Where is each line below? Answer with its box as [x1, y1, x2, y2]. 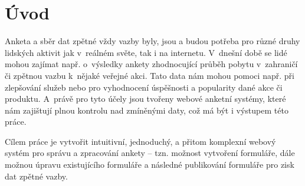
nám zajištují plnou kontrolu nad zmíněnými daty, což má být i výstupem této [5, 104, 288, 116]
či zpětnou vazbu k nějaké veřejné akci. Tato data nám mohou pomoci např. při [5, 69, 294, 81]
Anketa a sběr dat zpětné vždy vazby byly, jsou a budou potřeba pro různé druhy [5, 35, 300, 47]
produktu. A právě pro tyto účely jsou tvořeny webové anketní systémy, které [5, 92, 286, 105]
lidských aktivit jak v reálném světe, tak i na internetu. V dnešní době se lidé [5, 46, 287, 58]
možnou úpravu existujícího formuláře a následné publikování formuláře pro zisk [5, 158, 294, 171]
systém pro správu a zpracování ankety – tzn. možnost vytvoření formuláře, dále [5, 147, 295, 159]
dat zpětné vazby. [5, 170, 68, 182]
